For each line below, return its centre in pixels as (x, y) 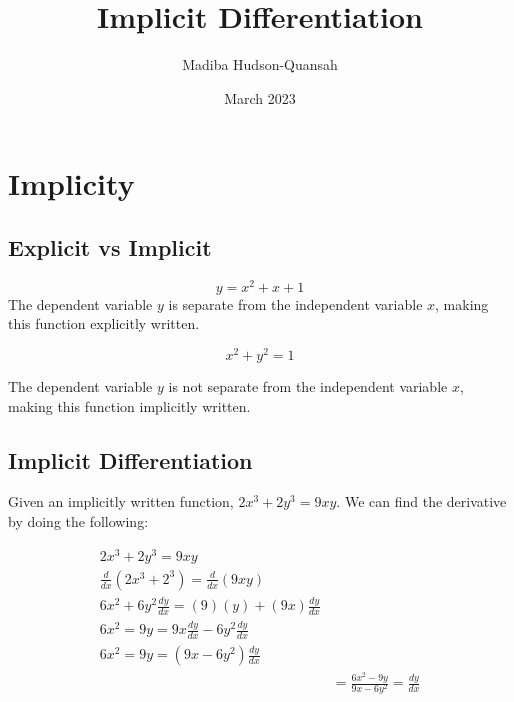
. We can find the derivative (421, 501)
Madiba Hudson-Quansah (260, 64)
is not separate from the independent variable (308, 386)
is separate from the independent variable (295, 303)
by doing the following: (78, 521)
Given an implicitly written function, (121, 501)
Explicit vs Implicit (110, 246)
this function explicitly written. (104, 323)
